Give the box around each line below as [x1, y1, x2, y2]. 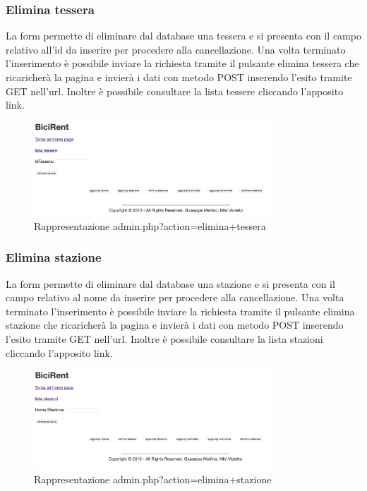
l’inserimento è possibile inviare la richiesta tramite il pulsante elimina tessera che [6, 56, 359, 71]
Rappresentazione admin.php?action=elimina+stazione [34, 472, 272, 487]
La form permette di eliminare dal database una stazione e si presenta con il [6, 276, 335, 291]
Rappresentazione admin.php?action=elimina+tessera [34, 218, 266, 233]
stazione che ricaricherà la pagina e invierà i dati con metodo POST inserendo [6, 317, 344, 332]
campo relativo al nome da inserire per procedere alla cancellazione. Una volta [6, 290, 344, 305]
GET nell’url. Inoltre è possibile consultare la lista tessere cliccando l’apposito [6, 83, 344, 98]
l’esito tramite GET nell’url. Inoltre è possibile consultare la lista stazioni [6, 332, 323, 346]
